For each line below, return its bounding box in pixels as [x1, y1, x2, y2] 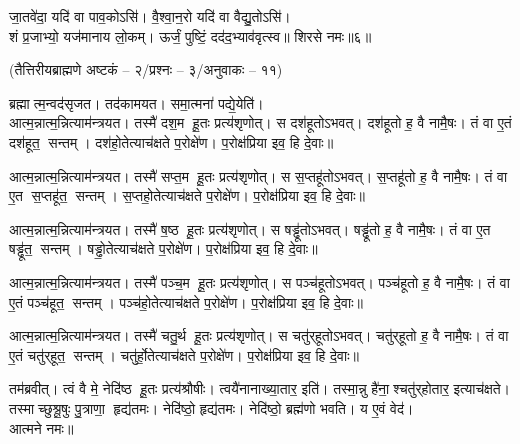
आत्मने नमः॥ [9, 417, 74, 438]
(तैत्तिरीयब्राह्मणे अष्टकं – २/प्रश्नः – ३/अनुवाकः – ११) [9, 59, 283, 80]
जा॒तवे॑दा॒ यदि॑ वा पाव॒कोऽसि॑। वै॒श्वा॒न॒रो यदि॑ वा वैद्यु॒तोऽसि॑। [9, 6, 291, 26]
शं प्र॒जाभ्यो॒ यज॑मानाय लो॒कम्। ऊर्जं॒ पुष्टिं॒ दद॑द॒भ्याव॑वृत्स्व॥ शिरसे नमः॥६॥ [9, 25, 372, 46]
